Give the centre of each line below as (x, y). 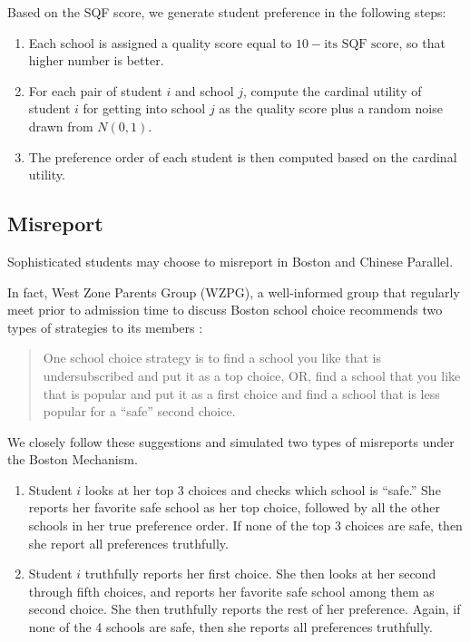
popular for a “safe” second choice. (139, 411)
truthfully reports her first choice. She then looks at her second (260, 574)
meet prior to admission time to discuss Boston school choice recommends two (225, 310)
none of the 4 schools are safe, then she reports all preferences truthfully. (230, 627)
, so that (422, 42)
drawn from (61, 126)
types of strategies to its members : (105, 327)
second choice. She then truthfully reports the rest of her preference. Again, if (245, 609)
